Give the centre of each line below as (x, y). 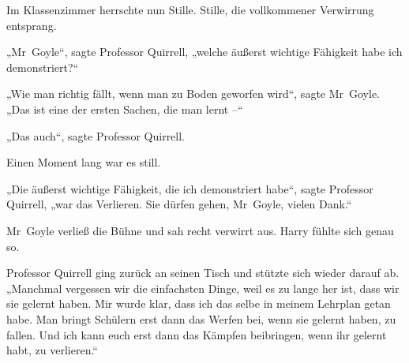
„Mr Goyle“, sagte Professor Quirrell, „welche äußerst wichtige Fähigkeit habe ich (204, 52)
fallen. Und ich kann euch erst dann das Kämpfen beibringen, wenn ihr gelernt (197, 334)
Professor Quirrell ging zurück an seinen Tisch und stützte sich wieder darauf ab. (203, 273)
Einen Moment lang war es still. (84, 162)
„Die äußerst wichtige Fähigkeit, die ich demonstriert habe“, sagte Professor (190, 188)
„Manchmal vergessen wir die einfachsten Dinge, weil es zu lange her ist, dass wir (203, 288)
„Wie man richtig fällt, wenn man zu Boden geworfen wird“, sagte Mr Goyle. (193, 94)
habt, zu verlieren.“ (52, 350)
